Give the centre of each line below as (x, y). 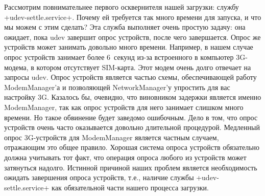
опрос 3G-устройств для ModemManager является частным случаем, (112, 137)
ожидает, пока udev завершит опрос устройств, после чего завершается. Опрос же (132, 37)
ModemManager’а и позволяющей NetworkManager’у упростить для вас (117, 87)
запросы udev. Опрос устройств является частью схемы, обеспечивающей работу (130, 77)
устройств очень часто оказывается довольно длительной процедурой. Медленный (132, 127)
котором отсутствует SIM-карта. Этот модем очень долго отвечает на (144, 67)
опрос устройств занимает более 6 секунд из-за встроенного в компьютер (119, 57)
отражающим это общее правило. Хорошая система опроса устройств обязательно (132, 147)
